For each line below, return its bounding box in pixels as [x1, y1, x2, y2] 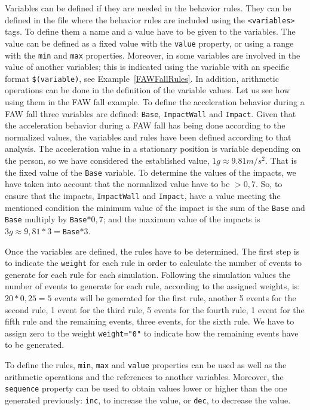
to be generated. [5, 338, 65, 351]
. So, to [256, 178, 283, 190]
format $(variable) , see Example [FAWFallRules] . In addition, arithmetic [5, 72, 279, 84]
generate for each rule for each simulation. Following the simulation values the [5, 268, 291, 280]
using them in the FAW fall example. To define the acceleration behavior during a [5, 96, 305, 108]
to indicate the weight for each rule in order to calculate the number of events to [5, 256, 302, 269]
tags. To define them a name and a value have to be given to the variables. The [5, 25, 296, 38]
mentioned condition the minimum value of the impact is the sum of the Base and [5, 201, 305, 213]
